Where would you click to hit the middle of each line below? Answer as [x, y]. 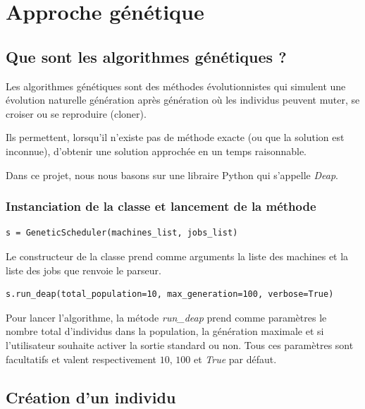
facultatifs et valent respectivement [81, 359]
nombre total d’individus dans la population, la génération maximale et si [165, 331]
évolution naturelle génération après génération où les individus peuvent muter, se [183, 100]
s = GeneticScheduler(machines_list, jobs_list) [122, 233]
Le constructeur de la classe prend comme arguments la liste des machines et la [177, 256]
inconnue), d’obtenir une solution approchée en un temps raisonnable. [156, 151]
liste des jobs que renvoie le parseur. [83, 270]
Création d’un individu [91, 397]
